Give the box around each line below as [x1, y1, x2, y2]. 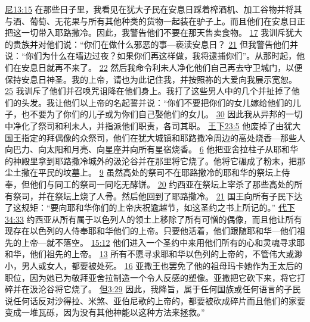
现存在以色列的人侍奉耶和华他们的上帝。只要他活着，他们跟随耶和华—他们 [5, 224, 297, 237]
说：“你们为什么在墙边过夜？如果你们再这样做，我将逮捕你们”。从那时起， [5, 49, 297, 62]
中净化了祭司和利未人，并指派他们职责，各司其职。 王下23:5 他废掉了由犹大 [5, 119, 301, 132]
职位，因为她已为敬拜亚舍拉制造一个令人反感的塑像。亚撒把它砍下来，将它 [5, 271, 297, 283]
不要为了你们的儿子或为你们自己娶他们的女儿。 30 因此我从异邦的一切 [29, 108, 303, 120]
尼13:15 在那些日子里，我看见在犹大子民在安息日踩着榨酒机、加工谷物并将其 [5, 3, 302, 15]
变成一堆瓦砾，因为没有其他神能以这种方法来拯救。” [5, 306, 205, 318]
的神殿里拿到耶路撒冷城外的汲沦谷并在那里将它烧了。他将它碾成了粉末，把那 [5, 154, 305, 167]
